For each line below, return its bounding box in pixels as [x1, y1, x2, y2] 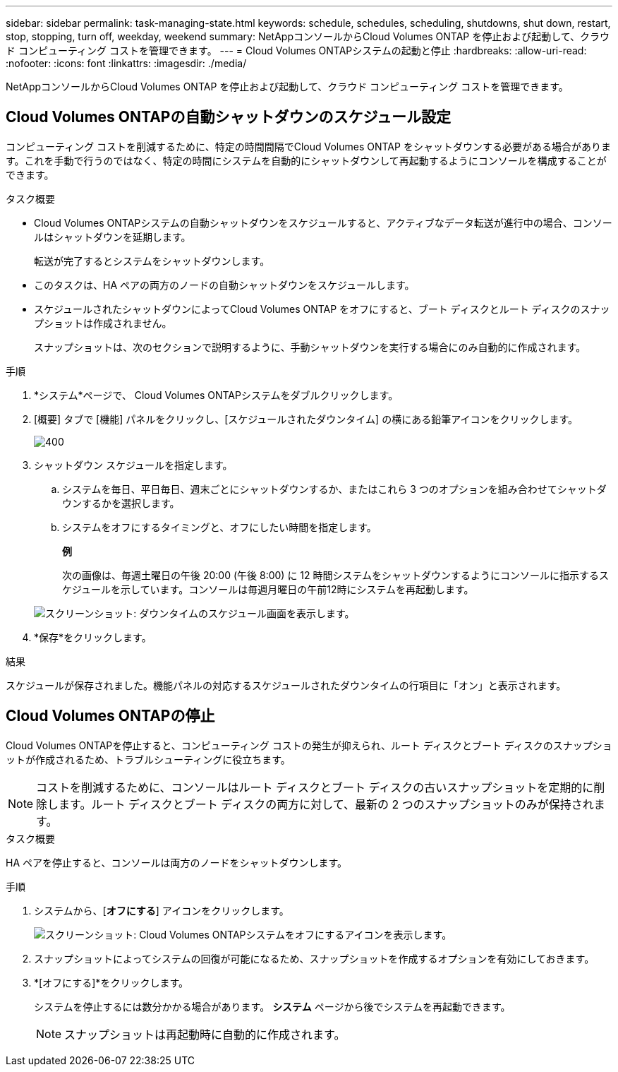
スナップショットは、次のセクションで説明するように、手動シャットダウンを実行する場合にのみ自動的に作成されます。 [34, 340, 586, 353]
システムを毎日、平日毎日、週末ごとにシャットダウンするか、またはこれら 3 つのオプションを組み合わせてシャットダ [62, 482, 607, 495]
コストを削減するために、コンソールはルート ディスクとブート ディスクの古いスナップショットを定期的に [36, 780, 594, 794]
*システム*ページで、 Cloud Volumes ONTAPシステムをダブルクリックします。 [34, 388, 399, 401]
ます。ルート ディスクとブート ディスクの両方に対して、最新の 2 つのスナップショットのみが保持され [59, 797, 594, 811]
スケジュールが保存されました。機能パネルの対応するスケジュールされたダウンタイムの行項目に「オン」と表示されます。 [6, 679, 566, 691]
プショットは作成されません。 [34, 316, 172, 329]
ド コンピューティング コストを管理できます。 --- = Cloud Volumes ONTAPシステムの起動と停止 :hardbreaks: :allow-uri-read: [6, 44, 587, 56]
